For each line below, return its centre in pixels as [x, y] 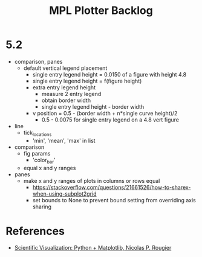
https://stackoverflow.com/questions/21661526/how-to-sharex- [112, 187]
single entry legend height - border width [93, 106]
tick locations [37, 133]
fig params [37, 153]
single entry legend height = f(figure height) [87, 81]
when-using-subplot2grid [65, 194]
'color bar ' [44, 160]
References [35, 231]
